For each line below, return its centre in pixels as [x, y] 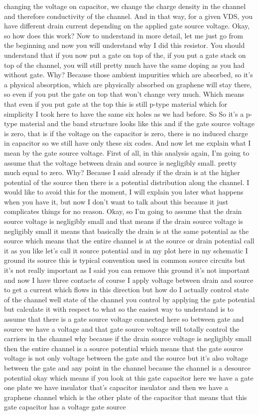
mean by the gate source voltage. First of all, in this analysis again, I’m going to [127, 152]
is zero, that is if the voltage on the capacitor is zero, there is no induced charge [126, 133]
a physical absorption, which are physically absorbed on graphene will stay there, [128, 84]
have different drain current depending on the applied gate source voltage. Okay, [127, 26]
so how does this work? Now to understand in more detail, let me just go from [124, 35]
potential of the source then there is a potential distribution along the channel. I [127, 182]
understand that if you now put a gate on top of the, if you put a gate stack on [125, 55]
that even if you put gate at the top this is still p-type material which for [116, 104]
